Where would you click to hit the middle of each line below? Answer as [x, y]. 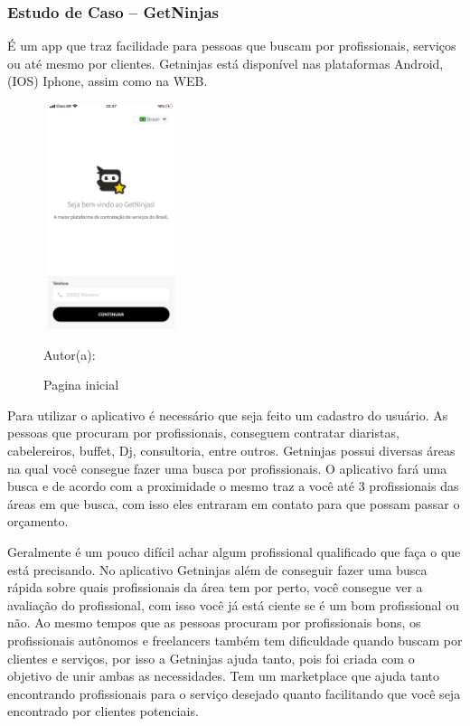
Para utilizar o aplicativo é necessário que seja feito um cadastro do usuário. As [228, 415]
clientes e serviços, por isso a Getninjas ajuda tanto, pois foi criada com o [211, 658]
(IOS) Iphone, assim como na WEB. [108, 81]
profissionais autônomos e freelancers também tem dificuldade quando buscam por [235, 640]
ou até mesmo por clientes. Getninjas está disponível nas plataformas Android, [226, 63]
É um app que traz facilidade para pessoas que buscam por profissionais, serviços [232, 46]
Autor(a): [70, 354]
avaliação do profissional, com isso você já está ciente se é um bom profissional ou [233, 604]
